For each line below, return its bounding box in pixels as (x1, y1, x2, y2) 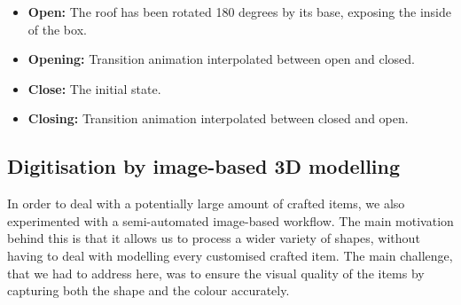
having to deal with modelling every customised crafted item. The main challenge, (7, 246, 453, 264)
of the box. (27, 20, 87, 38)
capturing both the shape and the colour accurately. (7, 281, 290, 300)
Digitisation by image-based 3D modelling (7, 152, 401, 180)
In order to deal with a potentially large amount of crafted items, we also (7, 194, 405, 213)
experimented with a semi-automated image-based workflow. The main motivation (7, 211, 454, 230)
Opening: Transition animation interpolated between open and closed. (27, 50, 415, 68)
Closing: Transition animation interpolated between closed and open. (27, 109, 409, 128)
